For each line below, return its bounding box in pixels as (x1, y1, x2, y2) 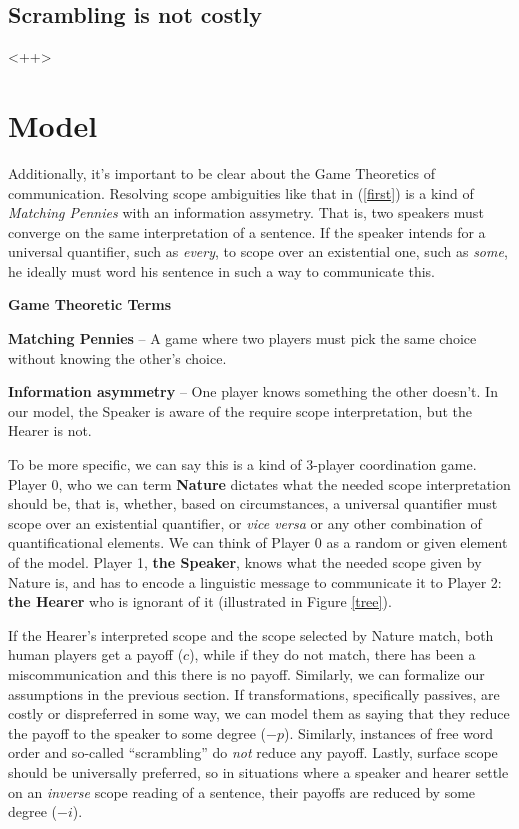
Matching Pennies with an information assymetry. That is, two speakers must (8, 202, 484, 223)
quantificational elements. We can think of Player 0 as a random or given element (8, 532, 508, 553)
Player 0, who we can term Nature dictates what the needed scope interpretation (8, 473, 511, 494)
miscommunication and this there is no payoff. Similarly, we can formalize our (8, 663, 485, 684)
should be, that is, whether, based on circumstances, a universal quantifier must (8, 493, 498, 514)
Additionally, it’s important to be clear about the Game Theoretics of (8, 162, 435, 183)
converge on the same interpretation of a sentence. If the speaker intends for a (8, 221, 486, 242)
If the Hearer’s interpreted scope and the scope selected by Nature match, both (8, 624, 494, 645)
